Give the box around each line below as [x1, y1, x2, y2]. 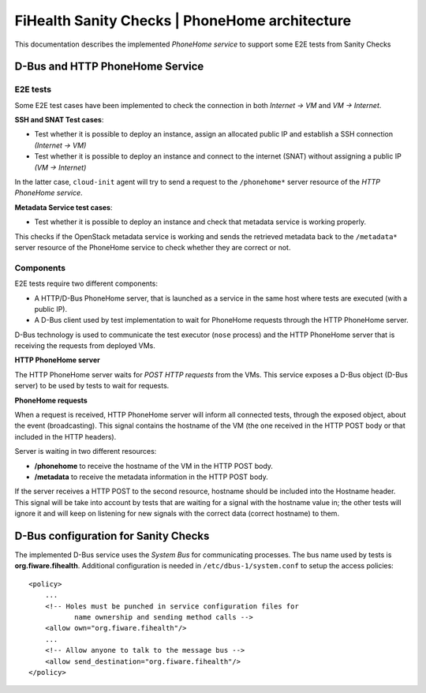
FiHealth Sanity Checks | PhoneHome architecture [14, 12, 351, 29]
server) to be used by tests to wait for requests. [14, 381, 170, 391]
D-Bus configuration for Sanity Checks [14, 529, 210, 542]
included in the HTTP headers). [14, 432, 117, 441]
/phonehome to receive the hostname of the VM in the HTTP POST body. [34, 461, 274, 470]
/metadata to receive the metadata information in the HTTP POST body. [34, 472, 268, 481]
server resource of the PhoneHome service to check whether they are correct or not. [14, 243, 291, 252]
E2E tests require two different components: [14, 279, 158, 288]
